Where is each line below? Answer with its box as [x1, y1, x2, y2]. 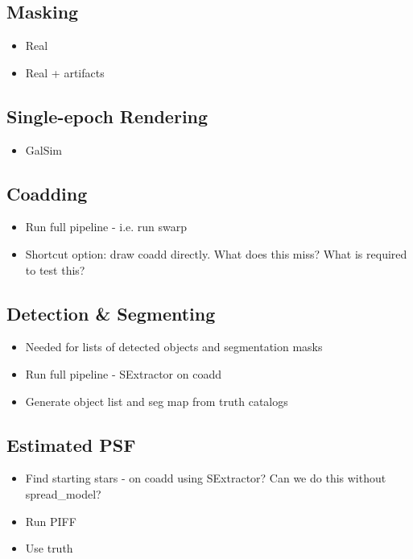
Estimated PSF [6, 432, 136, 457]
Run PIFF [25, 512, 76, 529]
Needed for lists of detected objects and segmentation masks [25, 338, 323, 355]
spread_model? [25, 485, 101, 502]
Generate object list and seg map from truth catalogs [25, 392, 288, 409]
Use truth [25, 540, 73, 557]
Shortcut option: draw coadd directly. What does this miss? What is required [25, 245, 407, 262]
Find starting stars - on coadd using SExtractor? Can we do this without [25, 470, 386, 487]
